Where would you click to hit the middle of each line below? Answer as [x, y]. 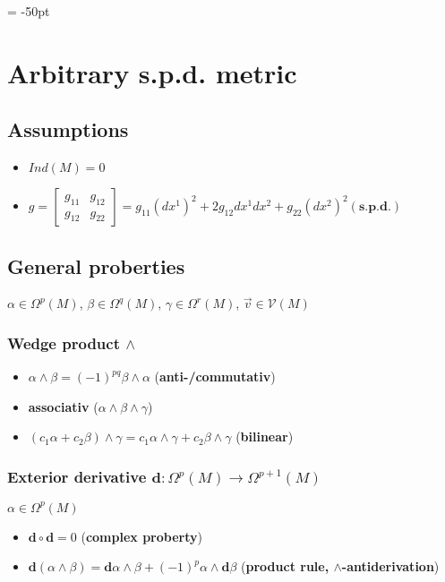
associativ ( [63, 406]
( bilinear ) [265, 436]
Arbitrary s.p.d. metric [152, 72]
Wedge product [64, 342]
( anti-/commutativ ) [215, 377]
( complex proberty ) [141, 536]
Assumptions [68, 129]
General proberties [96, 265]
